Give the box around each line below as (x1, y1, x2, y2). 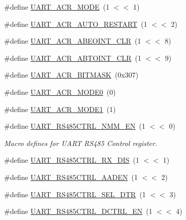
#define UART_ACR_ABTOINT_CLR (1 (4, 52, 142, 63)
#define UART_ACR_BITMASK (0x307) (4, 69, 139, 80)
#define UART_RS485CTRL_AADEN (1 (4, 171, 138, 182)
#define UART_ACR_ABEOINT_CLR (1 (4, 35, 141, 46)
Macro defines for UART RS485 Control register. (4, 137, 158, 148)
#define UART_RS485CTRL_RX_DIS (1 (4, 155, 140, 165)
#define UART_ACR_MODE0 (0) (4, 86, 116, 97)
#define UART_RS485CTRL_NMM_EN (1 (4, 121, 145, 131)
